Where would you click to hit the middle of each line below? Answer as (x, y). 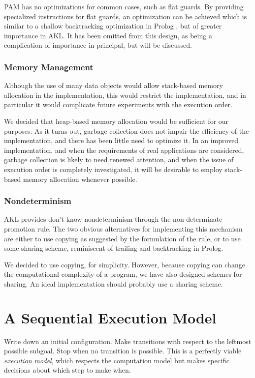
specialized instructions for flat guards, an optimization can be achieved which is (126, 16)
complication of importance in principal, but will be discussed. (98, 45)
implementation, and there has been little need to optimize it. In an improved (121, 140)
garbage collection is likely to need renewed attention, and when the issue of (119, 160)
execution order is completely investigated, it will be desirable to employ (113, 169)
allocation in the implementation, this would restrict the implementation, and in (125, 95)
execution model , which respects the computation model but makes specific (117, 360)
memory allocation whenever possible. (80, 179)
